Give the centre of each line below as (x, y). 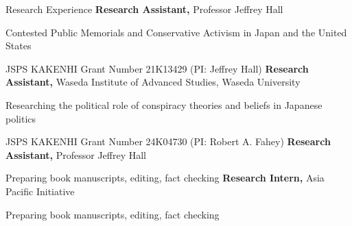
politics (21, 118)
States (19, 46)
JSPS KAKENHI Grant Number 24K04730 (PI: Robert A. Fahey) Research (168, 141)
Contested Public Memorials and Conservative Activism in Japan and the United (176, 32)
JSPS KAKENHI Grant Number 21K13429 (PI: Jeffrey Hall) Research (157, 68)
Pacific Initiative (40, 191)
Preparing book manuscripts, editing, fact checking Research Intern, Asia (165, 178)
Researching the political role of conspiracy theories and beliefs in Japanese (164, 104)
